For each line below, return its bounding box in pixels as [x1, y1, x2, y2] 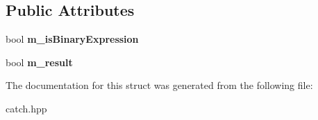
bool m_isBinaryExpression [6, 32, 139, 46]
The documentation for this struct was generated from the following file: [6, 78, 313, 92]
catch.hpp [6, 101, 47, 115]
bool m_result [6, 54, 73, 69]
